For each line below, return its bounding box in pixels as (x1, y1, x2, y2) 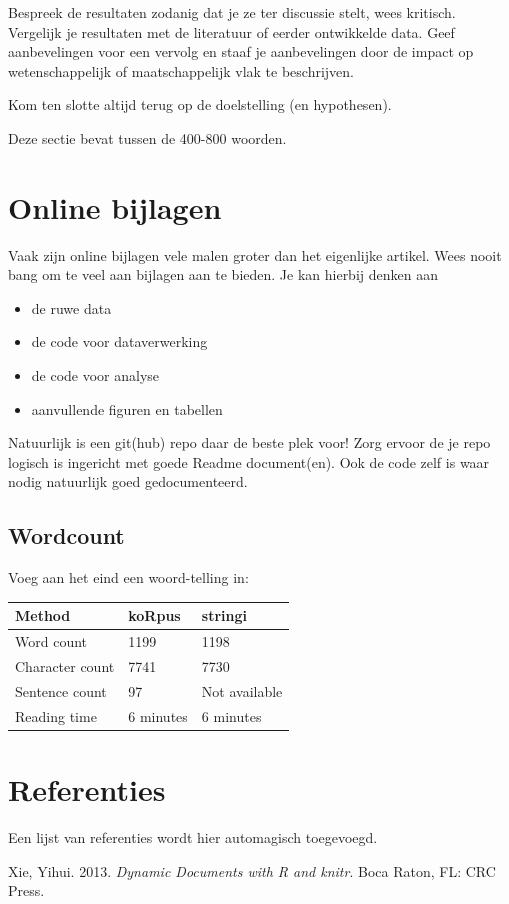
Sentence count (15, 680, 107, 701)
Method (15, 605, 71, 626)
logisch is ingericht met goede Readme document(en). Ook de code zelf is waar (8, 451, 490, 472)
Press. (8, 880, 45, 901)
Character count (15, 656, 115, 677)
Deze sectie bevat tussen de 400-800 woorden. (8, 127, 287, 148)
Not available (201, 680, 283, 701)
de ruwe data (31, 297, 112, 318)
